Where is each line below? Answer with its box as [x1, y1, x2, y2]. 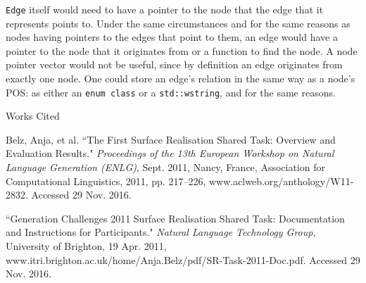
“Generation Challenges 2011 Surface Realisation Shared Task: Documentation [6, 210, 345, 225]
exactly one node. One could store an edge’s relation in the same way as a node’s [6, 71, 355, 86]
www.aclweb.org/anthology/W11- [208, 173, 354, 188]
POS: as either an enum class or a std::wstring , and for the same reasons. [6, 84, 336, 99]
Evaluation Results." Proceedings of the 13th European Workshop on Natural [6, 146, 334, 161]
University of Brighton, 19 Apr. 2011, [6, 239, 167, 253]
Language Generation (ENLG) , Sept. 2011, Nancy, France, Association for [6, 160, 325, 175]
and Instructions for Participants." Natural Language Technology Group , [6, 225, 316, 239]
